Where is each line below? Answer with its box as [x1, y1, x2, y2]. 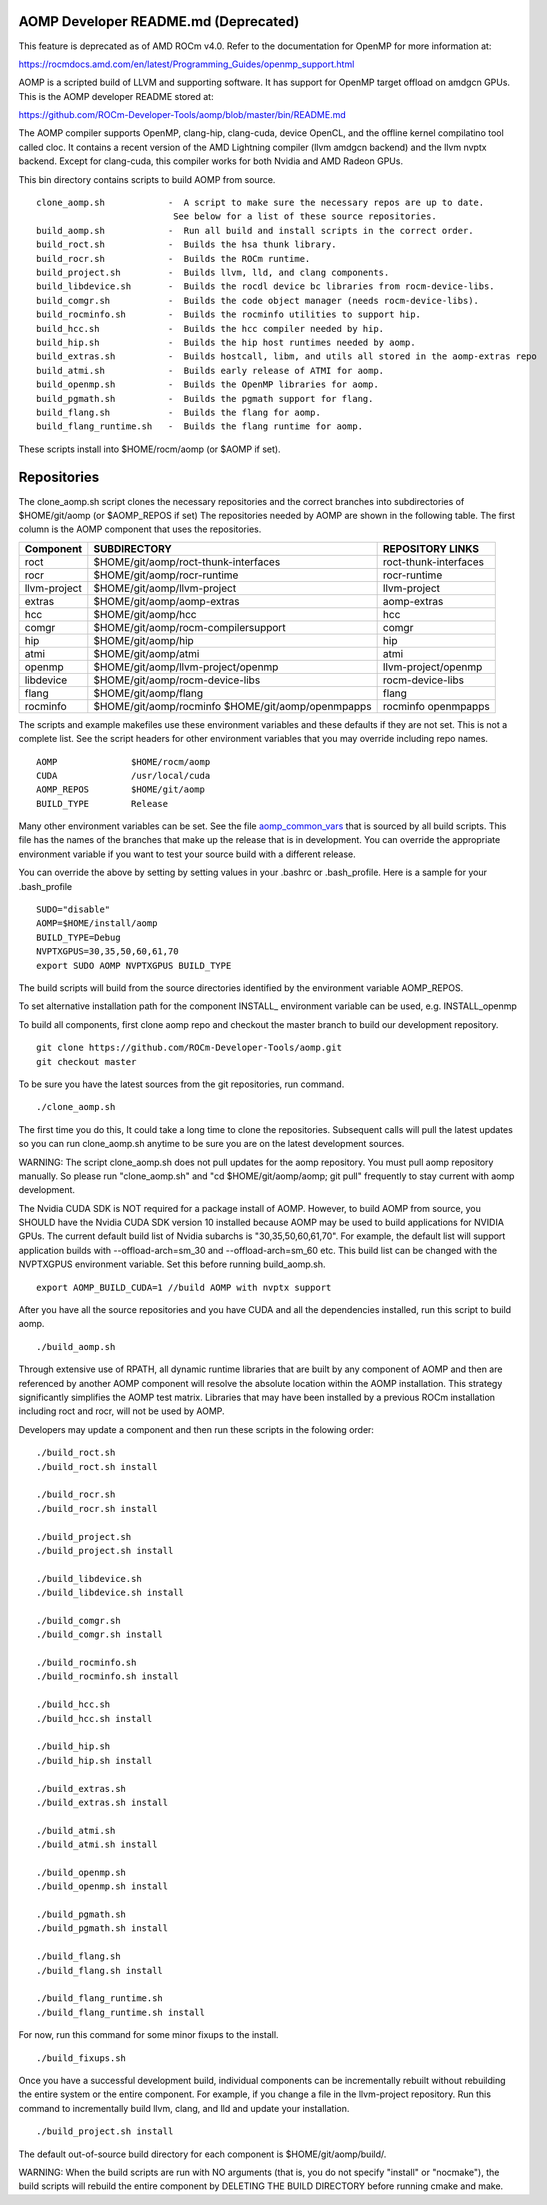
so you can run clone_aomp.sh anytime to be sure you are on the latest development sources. [18, 1138, 405, 1150]
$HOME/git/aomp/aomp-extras [93, 594, 240, 608]
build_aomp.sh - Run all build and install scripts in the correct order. [36, 225, 474, 236]
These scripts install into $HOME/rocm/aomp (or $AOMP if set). [18, 443, 281, 455]
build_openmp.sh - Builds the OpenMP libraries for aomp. [36, 379, 379, 390]
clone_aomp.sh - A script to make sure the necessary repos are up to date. [36, 197, 485, 209]
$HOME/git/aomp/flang [93, 686, 204, 700]
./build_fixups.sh [36, 2052, 127, 2064]
